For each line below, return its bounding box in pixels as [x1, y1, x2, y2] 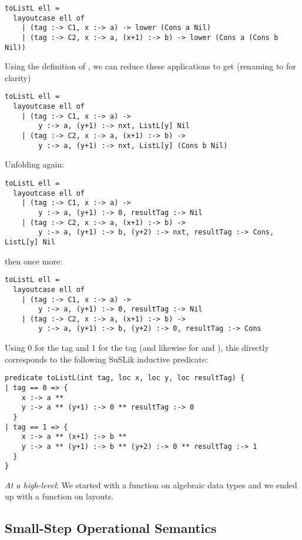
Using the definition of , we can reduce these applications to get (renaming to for [5, 60, 296, 72]
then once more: [5, 254, 63, 267]
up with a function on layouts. [5, 490, 114, 502]
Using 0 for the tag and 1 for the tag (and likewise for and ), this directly [5, 341, 269, 354]
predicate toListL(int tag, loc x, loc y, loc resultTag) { [5, 374, 245, 383]
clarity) [5, 71, 31, 83]
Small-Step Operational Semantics [5, 519, 217, 537]
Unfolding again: [5, 158, 65, 170]
